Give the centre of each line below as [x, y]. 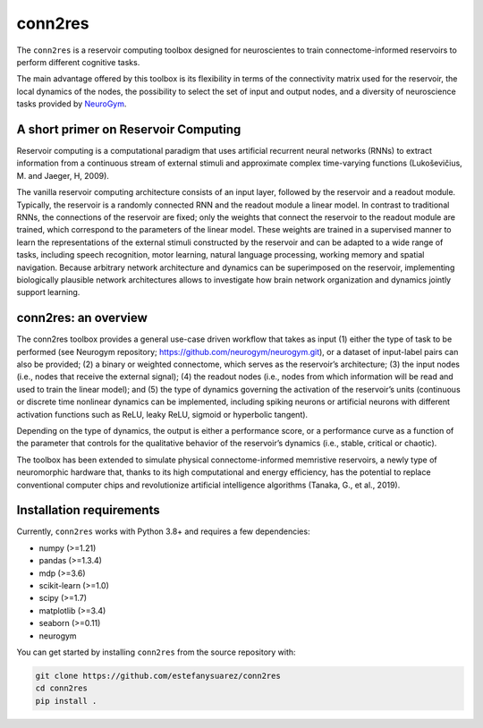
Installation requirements [88, 510]
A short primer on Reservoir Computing [129, 129]
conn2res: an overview [82, 318]
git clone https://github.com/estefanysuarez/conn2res [158, 676]
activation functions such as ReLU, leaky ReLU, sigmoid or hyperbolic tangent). [162, 414]
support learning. [48, 292]
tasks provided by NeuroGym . [72, 104]
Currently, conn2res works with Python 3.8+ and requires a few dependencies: [163, 531]
